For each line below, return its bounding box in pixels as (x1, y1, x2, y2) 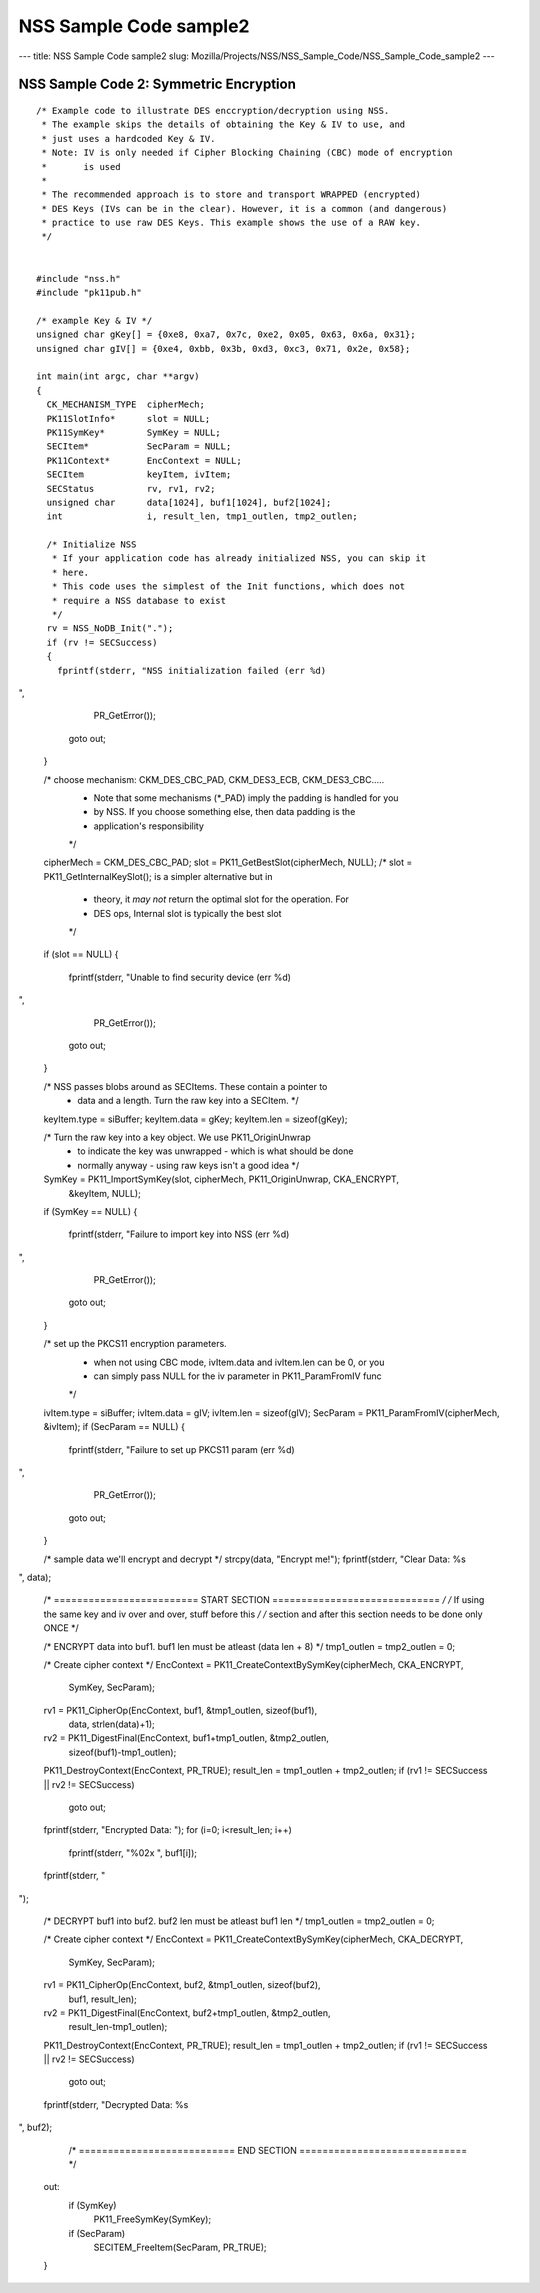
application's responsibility (93, 820, 205, 832)
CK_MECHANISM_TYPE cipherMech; (46, 399, 205, 410)
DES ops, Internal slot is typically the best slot (93, 907, 282, 919)
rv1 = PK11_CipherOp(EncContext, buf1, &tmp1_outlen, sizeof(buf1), (43, 1704, 318, 1716)
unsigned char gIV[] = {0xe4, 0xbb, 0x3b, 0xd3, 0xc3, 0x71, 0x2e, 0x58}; (36, 343, 411, 354)
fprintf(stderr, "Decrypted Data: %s (43, 2098, 189, 2110)
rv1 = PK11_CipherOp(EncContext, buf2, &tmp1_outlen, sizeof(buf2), (43, 1979, 321, 1991)
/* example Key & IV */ (36, 315, 153, 326)
